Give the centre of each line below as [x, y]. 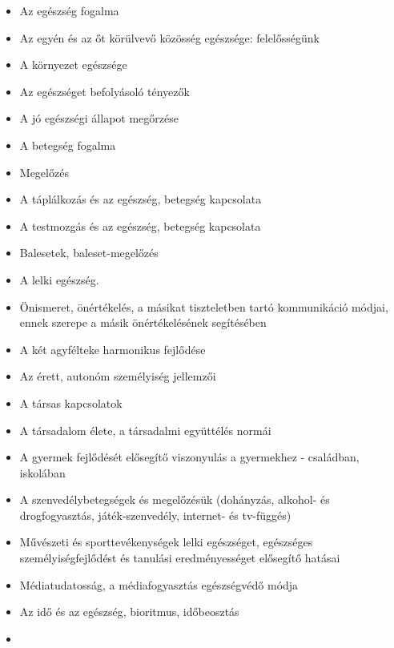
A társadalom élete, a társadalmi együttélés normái [145, 430]
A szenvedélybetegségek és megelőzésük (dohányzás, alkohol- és [175, 499]
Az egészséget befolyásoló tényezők [105, 91]
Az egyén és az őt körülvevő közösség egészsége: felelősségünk [169, 37]
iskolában [42, 472]
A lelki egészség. [59, 279]
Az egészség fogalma [69, 10]
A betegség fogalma [68, 145]
